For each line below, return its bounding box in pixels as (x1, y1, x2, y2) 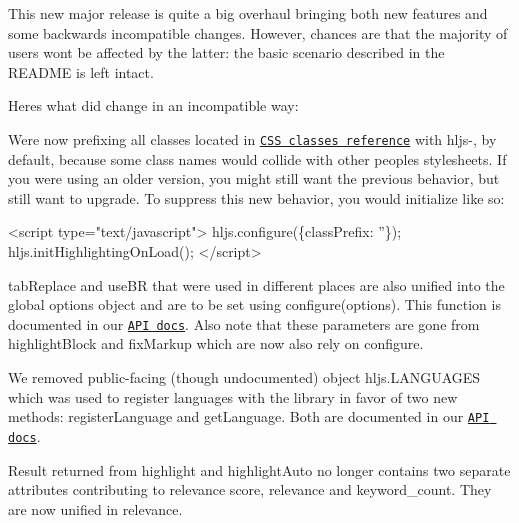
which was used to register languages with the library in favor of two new (8, 386, 458, 407)
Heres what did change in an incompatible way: (8, 95, 299, 116)
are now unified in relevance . (8, 498, 183, 519)
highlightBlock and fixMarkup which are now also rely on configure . (8, 333, 424, 354)
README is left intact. (8, 61, 154, 82)
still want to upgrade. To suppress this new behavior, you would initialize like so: (8, 187, 505, 208)
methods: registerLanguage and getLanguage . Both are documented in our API (8, 406, 490, 427)
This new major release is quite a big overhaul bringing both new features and (8, 3, 488, 23)
